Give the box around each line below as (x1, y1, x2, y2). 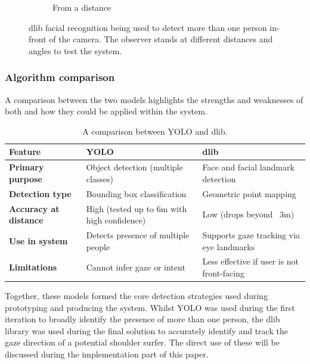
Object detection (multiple (86, 161, 183, 173)
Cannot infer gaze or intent (86, 261, 185, 273)
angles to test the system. (29, 44, 122, 57)
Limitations (9, 261, 57, 273)
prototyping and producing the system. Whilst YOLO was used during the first (5, 301, 295, 313)
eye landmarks (202, 240, 255, 253)
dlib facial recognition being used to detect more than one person (29, 21, 267, 33)
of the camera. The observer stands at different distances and (49, 33, 273, 45)
